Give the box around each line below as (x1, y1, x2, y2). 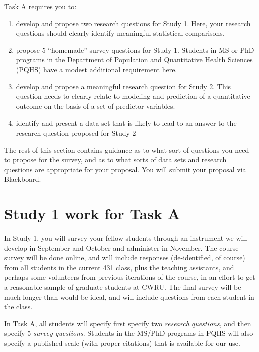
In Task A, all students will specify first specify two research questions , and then (4, 318, 251, 328)
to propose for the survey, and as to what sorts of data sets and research (4, 154, 227, 165)
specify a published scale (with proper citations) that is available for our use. (4, 337, 240, 348)
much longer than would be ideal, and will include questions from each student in (4, 291, 254, 302)
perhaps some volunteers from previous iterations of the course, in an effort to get (4, 272, 255, 282)
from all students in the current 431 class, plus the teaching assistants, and (4, 262, 234, 272)
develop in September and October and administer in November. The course (4, 242, 239, 253)
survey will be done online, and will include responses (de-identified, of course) (4, 252, 245, 263)
